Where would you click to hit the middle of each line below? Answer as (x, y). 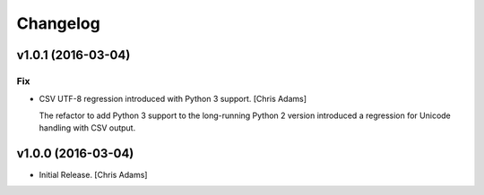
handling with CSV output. (87, 128)
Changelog (58, 23)
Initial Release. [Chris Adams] (93, 175)
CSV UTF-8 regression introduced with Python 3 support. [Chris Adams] (173, 99)
